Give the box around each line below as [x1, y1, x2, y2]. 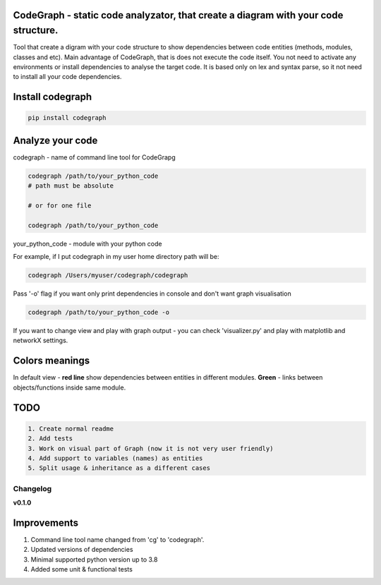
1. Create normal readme [28, 424, 114, 433]
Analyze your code [13, 134, 98, 146]
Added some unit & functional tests [30, 565, 133, 574]
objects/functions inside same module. [13, 383, 126, 392]
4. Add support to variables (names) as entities [28, 454, 203, 462]
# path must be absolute [28, 182, 114, 190]
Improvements [13, 517, 79, 529]
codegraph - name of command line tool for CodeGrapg [13, 152, 176, 162]
